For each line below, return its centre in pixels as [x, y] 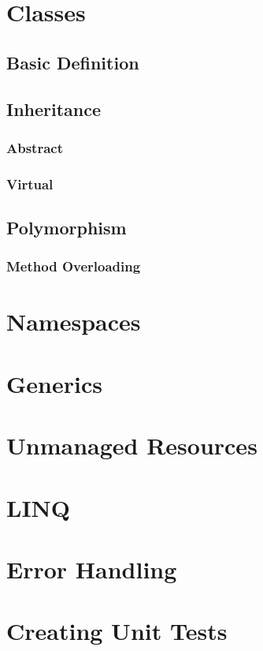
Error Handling [92, 569]
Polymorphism [67, 228]
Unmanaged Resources [132, 445]
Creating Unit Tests [117, 631]
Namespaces [74, 322]
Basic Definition [73, 62]
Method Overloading [74, 266]
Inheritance [54, 108]
